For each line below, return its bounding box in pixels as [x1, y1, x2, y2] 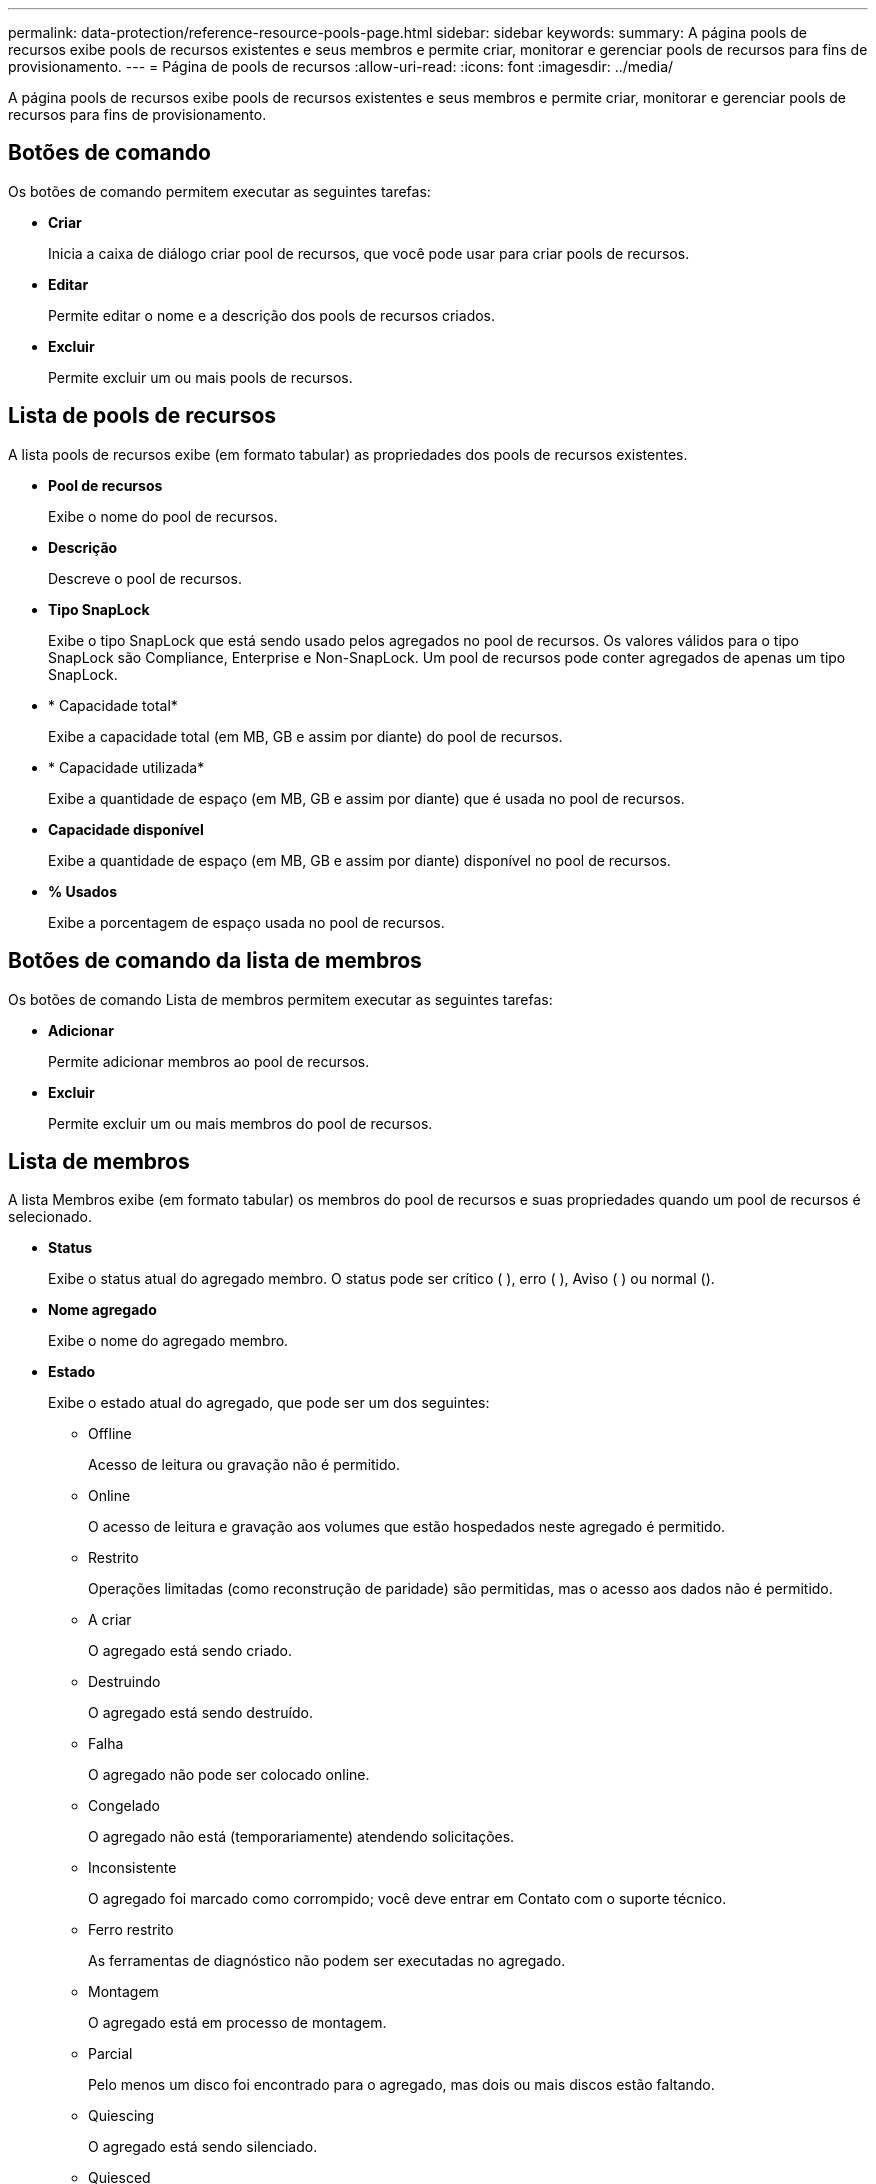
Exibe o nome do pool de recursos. [48, 507, 278, 525]
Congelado [88, 1797, 160, 1815]
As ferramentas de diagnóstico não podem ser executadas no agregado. [88, 1952, 566, 1970]
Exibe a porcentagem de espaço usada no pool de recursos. [48, 913, 445, 931]
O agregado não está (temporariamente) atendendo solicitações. [88, 1828, 515, 1846]
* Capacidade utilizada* [48, 758, 205, 776]
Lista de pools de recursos [8, 403, 277, 429]
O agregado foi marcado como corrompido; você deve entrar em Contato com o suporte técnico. [88, 1890, 727, 1908]
